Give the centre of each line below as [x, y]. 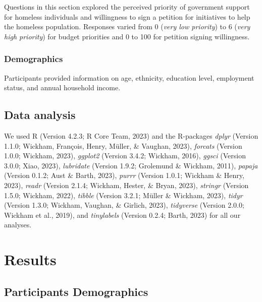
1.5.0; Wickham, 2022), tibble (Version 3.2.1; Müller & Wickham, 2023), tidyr [123, 195]
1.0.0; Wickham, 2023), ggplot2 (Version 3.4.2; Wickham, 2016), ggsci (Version [125, 156]
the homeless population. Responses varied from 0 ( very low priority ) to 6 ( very [127, 26]
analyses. [18, 225]
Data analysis [40, 115]
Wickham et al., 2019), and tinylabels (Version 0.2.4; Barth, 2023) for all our [122, 215]
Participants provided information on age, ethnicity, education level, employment [129, 77]
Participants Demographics [76, 291]
